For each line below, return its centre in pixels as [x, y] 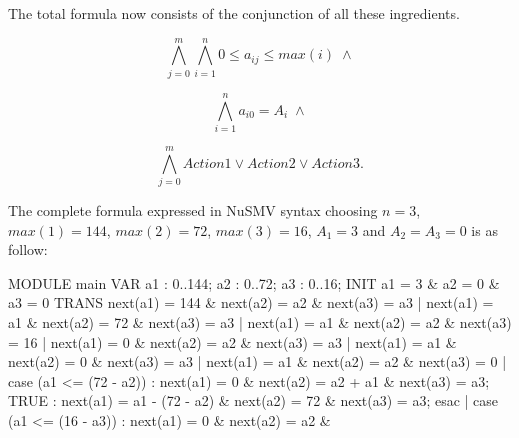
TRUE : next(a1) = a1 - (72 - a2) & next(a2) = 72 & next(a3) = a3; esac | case [253, 400]
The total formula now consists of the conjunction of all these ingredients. [234, 13]
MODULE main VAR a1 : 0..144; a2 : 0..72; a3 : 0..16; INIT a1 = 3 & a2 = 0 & [254, 282]
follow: [28, 249]
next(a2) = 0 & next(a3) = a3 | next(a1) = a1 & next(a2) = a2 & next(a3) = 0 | [257, 361]
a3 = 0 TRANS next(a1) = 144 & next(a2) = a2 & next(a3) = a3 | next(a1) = [251, 302]
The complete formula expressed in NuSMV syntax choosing [193, 209]
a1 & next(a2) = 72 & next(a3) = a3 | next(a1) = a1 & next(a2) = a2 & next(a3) [260, 321]
